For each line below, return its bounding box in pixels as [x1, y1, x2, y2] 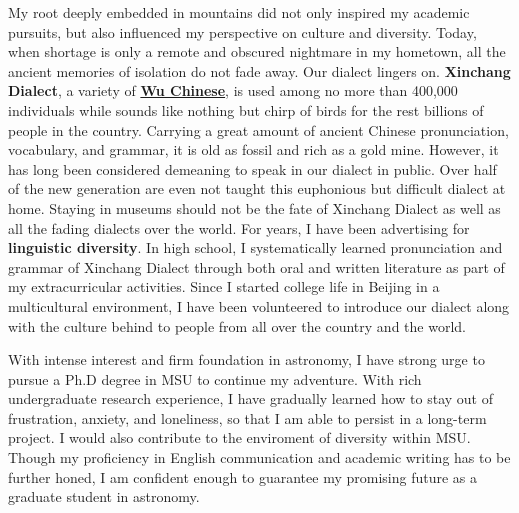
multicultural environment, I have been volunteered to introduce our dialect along [8, 295, 510, 316]
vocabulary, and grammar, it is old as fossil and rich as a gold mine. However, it [8, 139, 499, 160]
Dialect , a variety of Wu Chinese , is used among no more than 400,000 [8, 80, 458, 101]
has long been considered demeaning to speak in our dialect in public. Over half [8, 158, 497, 179]
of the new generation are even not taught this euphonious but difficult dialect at [8, 178, 506, 199]
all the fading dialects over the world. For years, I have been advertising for [8, 217, 470, 238]
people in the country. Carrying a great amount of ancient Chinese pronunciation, [8, 119, 509, 140]
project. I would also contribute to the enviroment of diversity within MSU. [8, 427, 471, 448]
